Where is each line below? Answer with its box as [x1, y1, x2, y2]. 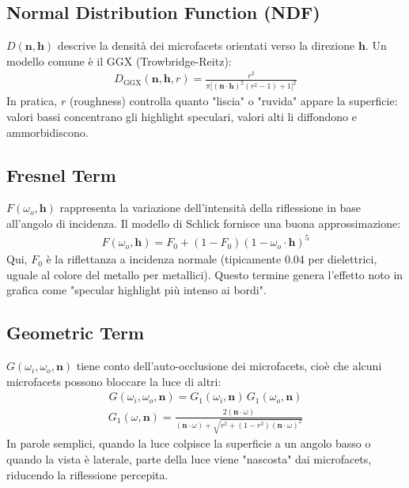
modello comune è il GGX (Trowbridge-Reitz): [6, 52, 232, 69]
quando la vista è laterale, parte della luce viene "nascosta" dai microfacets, [6, 450, 372, 467]
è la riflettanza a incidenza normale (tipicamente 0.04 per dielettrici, [46, 251, 377, 267]
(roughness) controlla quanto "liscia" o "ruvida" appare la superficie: [69, 93, 398, 109]
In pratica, [6, 93, 58, 109]
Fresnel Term [6, 162, 116, 187]
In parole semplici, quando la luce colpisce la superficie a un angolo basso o [6, 435, 371, 452]
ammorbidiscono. [6, 123, 89, 140]
